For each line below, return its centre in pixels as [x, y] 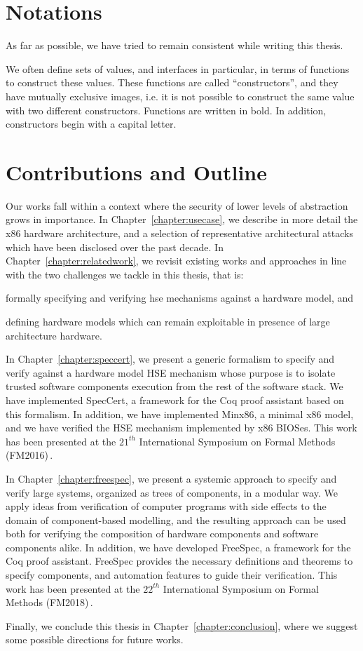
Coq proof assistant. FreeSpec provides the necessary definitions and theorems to [179, 561]
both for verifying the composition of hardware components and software [162, 533]
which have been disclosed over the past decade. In [115, 247]
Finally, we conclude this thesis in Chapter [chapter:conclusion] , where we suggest [182, 625]
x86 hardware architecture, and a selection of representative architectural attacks [179, 233]
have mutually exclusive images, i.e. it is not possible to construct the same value [180, 96]
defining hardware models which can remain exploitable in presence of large [168, 321]
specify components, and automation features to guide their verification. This [172, 575]
